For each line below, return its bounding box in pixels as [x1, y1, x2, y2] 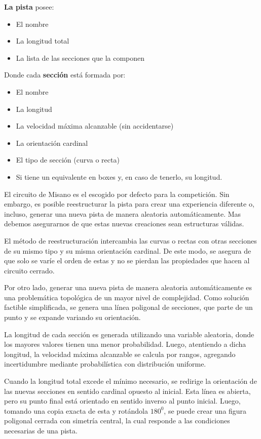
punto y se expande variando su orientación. [4, 312, 141, 323]
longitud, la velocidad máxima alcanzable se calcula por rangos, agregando [4, 348, 236, 359]
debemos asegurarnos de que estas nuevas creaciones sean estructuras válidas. [4, 218, 244, 229]
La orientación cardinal [16, 137, 88, 148]
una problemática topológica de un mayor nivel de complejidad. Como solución [4, 292, 249, 302]
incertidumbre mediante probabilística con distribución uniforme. [4, 358, 206, 369]
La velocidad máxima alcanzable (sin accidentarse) [16, 121, 174, 131]
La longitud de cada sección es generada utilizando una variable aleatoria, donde [4, 329, 254, 339]
